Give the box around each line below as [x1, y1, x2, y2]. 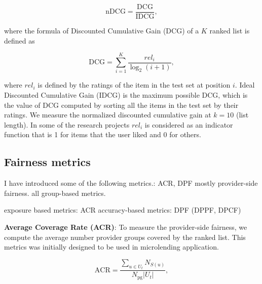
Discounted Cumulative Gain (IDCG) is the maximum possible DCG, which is [4, 89, 248, 100]
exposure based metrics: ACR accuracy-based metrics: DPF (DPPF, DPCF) [4, 205, 241, 215]
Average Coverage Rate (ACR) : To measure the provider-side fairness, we [4, 221, 247, 232]
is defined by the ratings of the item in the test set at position [38, 79, 231, 90]
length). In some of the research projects [4, 119, 130, 130]
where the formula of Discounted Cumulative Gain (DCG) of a [4, 25, 199, 36]
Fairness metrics [4, 154, 91, 170]
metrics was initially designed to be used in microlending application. [4, 241, 219, 252]
